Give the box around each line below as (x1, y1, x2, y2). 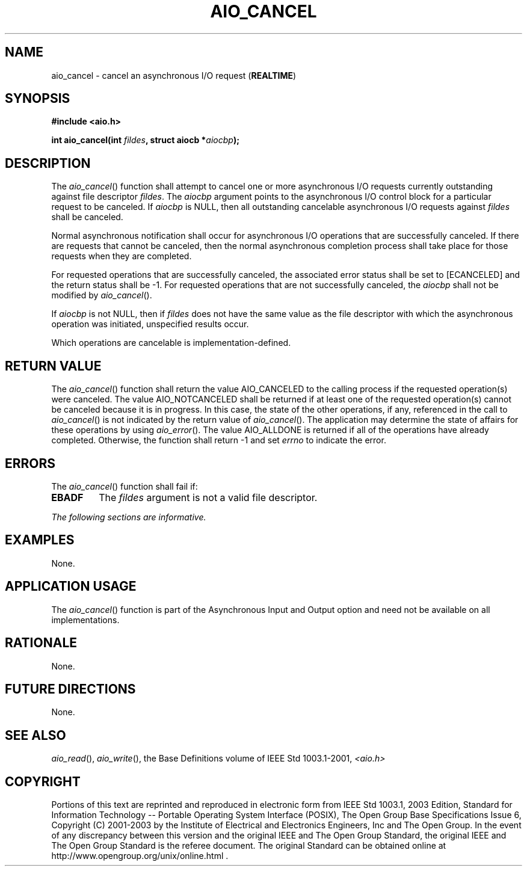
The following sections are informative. (51, 511, 206, 522)
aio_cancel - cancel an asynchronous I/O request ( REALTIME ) (51, 70, 297, 81)
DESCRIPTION (5, 155, 91, 171)
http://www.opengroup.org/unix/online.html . (51, 851, 229, 861)
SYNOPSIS (5, 91, 70, 106)
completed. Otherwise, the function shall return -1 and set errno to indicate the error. (51, 435, 386, 446)
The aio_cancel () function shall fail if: (51, 481, 198, 491)
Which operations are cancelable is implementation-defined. (51, 337, 291, 348)
